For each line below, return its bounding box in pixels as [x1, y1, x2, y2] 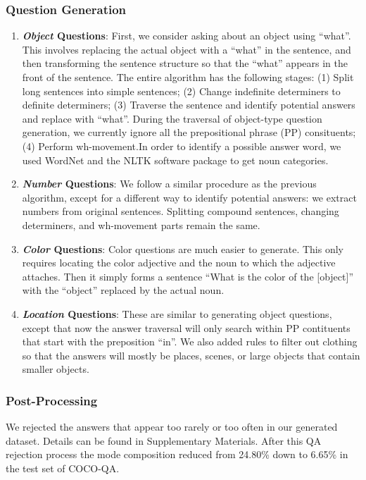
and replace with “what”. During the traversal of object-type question [22, 111, 322, 125]
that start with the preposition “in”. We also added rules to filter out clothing [22, 334, 358, 349]
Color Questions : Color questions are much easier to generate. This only [22, 241, 343, 256]
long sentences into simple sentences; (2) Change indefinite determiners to [22, 83, 341, 98]
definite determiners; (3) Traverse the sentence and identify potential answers [22, 97, 355, 112]
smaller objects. [22, 362, 89, 376]
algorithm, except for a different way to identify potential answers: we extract [22, 190, 357, 204]
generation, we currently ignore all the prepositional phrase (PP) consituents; [22, 125, 356, 140]
